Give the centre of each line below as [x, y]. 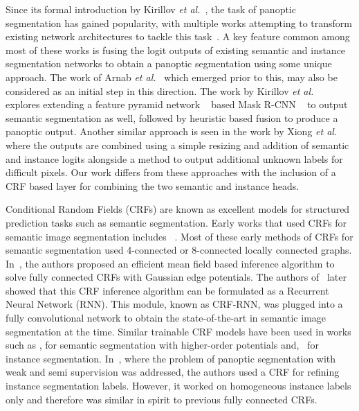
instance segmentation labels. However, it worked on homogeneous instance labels [178, 386]
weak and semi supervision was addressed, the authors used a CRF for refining [173, 372]
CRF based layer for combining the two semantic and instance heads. [153, 185]
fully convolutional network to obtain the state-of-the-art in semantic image [166, 318]
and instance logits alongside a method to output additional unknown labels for [174, 158]
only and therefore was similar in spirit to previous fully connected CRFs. [162, 399]
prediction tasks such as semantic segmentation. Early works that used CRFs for [176, 222]
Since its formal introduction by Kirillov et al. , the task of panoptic [151, 9]
